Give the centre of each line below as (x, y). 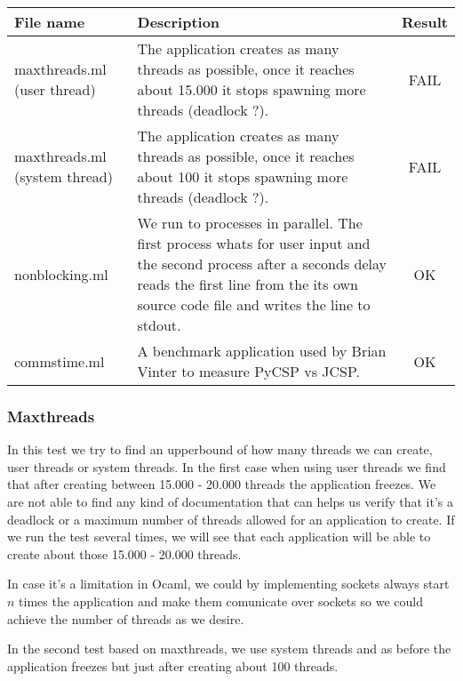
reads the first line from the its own (247, 284)
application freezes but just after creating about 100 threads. (173, 665)
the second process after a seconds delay (262, 264)
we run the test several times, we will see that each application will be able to (219, 537)
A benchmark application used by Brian (262, 351)
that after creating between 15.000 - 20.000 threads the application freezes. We (222, 484)
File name (50, 22)
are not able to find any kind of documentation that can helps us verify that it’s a (231, 501)
